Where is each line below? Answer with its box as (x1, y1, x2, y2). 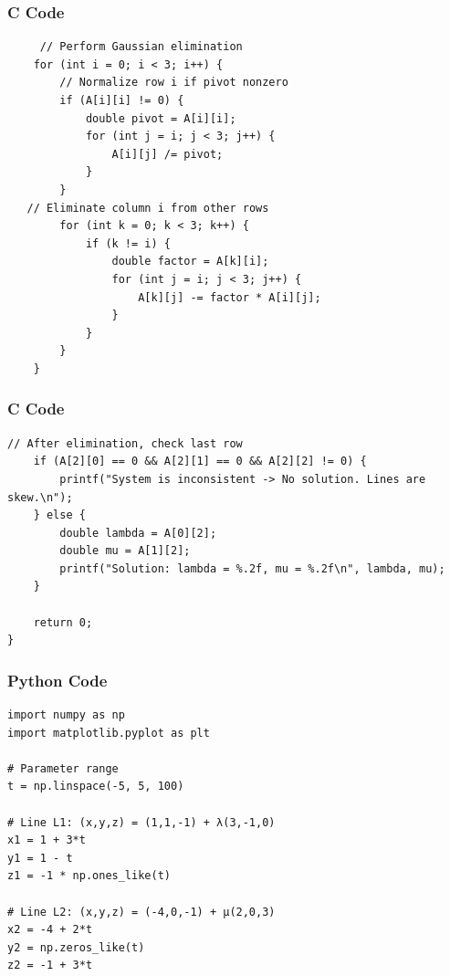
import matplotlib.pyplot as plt (7, 726, 210, 740)
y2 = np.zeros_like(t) (7, 940, 145, 954)
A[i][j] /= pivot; (111, 147, 224, 161)
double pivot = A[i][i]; (85, 111, 236, 125)
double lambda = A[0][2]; (59, 526, 217, 540)
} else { (33, 509, 86, 522)
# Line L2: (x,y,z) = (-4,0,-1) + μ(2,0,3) (7, 905, 276, 918)
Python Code (7, 668, 108, 691)
